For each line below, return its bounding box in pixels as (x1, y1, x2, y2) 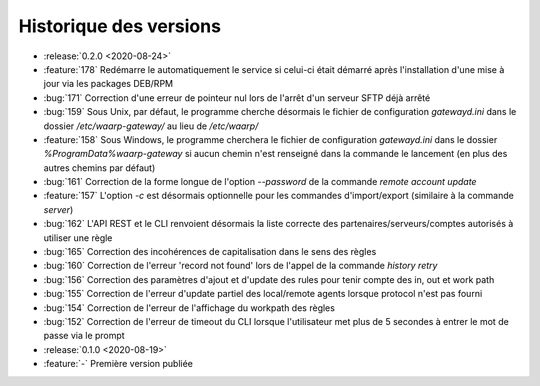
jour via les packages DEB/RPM (43, 78, 174, 90)
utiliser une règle (43, 231, 113, 244)
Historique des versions (18, 15, 222, 37)
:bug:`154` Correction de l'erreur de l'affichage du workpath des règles (43, 301, 335, 314)
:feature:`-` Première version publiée (43, 358, 194, 370)
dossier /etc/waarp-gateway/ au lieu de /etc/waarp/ (43, 120, 259, 132)
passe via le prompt (43, 330, 125, 342)
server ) (43, 203, 74, 215)
